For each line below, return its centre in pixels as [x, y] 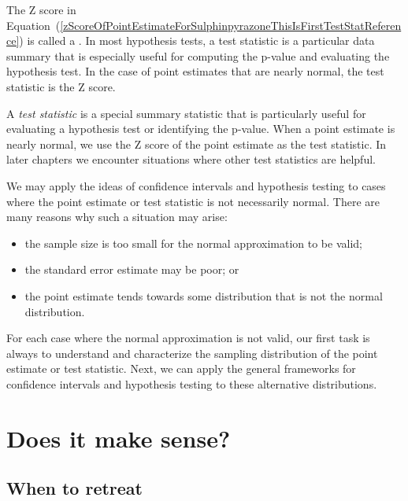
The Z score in [41, 9]
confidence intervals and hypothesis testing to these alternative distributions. [192, 383]
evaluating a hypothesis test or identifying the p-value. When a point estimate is [201, 129]
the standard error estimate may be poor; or [132, 269]
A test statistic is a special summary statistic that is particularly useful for [186, 113]
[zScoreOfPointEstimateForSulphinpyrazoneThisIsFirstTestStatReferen [231, 25]
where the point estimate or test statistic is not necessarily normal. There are [193, 201]
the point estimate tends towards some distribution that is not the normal [204, 295]
